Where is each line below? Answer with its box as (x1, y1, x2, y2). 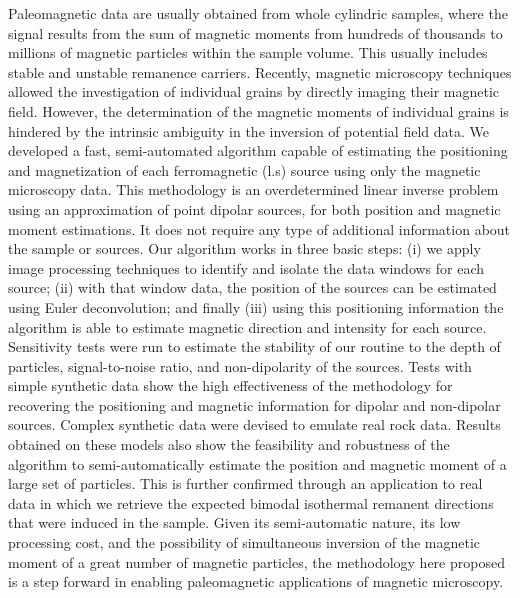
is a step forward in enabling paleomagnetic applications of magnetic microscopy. (8, 571, 504, 592)
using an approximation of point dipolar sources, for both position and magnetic (8, 198, 501, 219)
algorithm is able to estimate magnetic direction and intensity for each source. (8, 316, 487, 337)
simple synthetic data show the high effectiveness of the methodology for (8, 375, 453, 396)
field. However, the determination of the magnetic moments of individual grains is (8, 100, 509, 121)
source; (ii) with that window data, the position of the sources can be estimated (8, 277, 497, 298)
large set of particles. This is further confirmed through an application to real (8, 473, 483, 494)
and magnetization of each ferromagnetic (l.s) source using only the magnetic (8, 159, 481, 180)
